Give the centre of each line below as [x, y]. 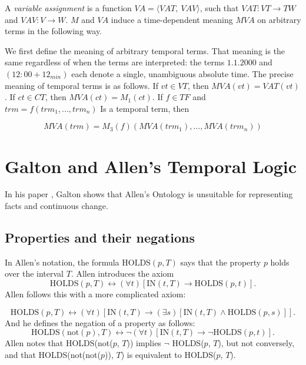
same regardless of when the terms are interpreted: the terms [115, 62]
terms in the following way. [54, 31]
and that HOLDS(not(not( [53, 354]
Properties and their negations [100, 238]
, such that [219, 8]
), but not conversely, [256, 343]
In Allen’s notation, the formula [62, 262]
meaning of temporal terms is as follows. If [82, 85]
